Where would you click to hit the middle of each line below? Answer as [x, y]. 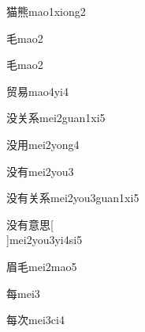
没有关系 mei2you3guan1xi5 [73, 198]
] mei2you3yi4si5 [45, 240]
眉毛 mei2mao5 [42, 266]
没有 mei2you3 [40, 171]
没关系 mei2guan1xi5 [56, 118]
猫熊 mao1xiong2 [46, 11]
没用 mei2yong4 [43, 144]
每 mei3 [23, 293]
